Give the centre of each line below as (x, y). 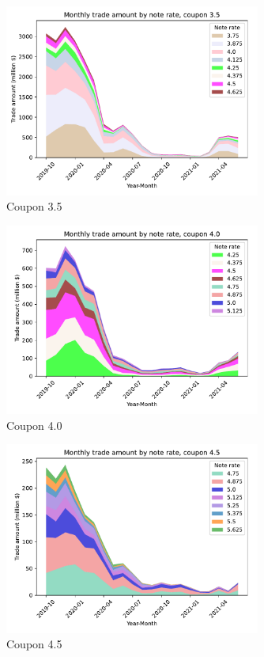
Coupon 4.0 (34, 425)
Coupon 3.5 (34, 206)
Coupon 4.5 (34, 644)
